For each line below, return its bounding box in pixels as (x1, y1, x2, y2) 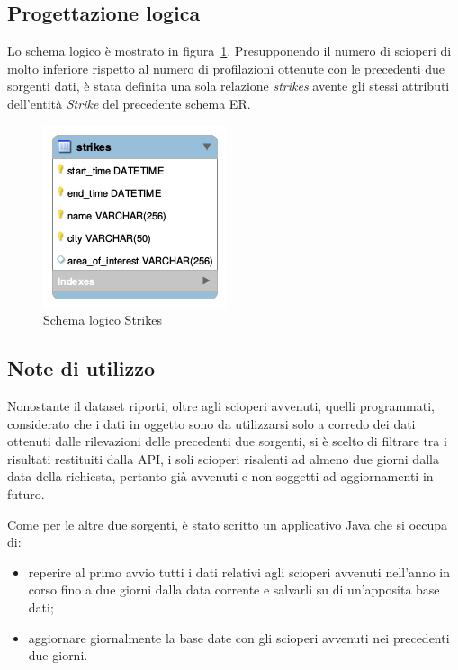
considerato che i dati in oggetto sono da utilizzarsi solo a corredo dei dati (7, 414, 416, 433)
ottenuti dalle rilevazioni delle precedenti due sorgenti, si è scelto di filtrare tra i (7, 432, 447, 451)
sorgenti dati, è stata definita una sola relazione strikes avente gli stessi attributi (7, 76, 450, 95)
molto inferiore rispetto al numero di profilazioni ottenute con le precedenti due (7, 58, 445, 77)
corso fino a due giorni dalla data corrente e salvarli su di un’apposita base (28, 580, 440, 599)
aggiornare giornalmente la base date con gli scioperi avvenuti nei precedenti (28, 628, 450, 647)
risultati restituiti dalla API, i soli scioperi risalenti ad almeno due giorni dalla (7, 449, 439, 468)
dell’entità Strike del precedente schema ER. (7, 94, 251, 112)
